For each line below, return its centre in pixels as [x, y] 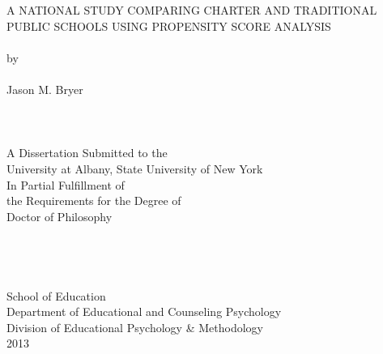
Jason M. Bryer [45, 89]
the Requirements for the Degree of [94, 200]
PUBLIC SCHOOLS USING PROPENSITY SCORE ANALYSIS [169, 26]
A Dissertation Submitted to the [87, 153]
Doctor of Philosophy [60, 216]
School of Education [56, 295]
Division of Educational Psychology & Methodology [135, 327]
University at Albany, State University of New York [135, 168]
